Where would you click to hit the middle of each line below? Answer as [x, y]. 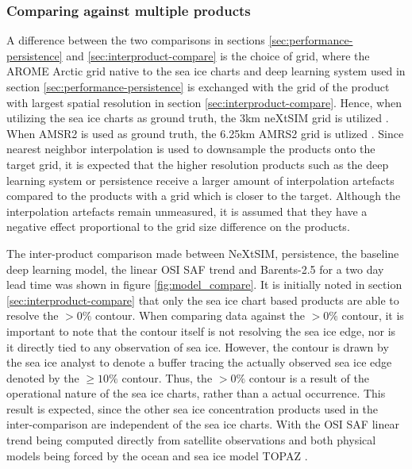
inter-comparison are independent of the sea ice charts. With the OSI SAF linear [203, 424]
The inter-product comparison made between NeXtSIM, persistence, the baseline [203, 253]
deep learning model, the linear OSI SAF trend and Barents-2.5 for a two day [195, 269]
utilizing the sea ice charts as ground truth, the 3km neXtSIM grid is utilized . [198, 118]
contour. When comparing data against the [200, 315]
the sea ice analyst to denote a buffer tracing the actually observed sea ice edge [199, 362]
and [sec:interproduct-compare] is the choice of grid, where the [218, 55]
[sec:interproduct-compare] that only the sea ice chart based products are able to [203, 300]
